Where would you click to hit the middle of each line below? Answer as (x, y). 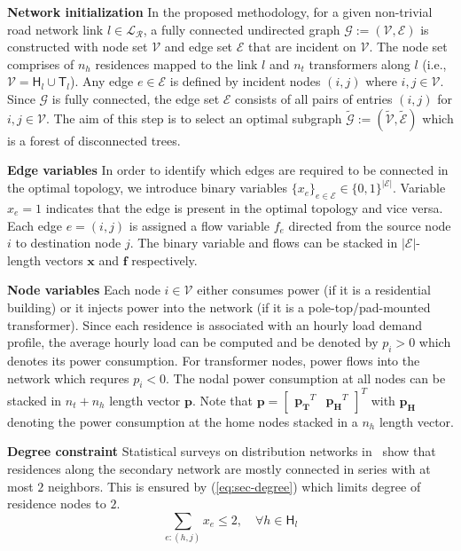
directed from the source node (370, 225)
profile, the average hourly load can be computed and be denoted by (193, 342)
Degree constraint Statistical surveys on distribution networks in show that (222, 451)
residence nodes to (57, 504)
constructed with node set (78, 47)
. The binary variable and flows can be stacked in (264, 243)
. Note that (222, 400)
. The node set (408, 47)
